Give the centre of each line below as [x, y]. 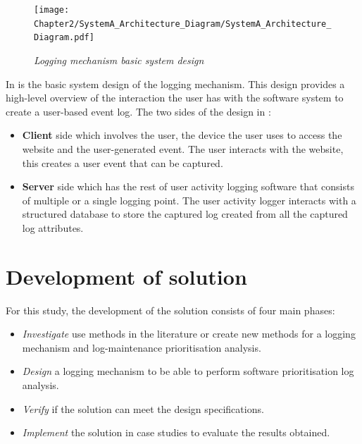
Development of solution [126, 276]
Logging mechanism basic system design [119, 60]
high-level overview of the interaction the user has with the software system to [175, 98]
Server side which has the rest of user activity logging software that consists [188, 186]
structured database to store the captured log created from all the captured [185, 214]
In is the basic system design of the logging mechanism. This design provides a [175, 84]
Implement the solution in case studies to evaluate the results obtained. [176, 432]
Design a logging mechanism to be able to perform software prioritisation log [188, 371]
